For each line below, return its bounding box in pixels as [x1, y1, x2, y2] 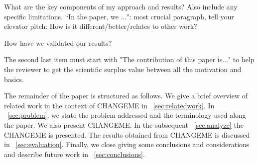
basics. [4, 74, 24, 84]
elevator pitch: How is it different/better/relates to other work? [4, 21, 197, 31]
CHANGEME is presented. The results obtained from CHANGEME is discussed [4, 129, 250, 140]
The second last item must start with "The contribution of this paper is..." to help [4, 54, 255, 65]
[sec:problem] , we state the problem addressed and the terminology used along [7, 110, 246, 120]
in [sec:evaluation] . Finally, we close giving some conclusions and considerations [4, 139, 250, 150]
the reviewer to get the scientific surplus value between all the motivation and [4, 64, 242, 74]
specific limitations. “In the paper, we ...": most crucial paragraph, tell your [4, 11, 234, 21]
